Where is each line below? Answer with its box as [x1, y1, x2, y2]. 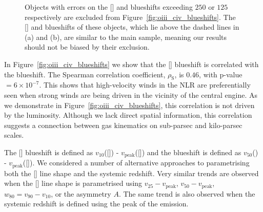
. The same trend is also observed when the [118, 188, 255, 199]
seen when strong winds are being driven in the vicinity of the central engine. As [4, 89, 257, 100]
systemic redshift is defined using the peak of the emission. [4, 198, 189, 209]
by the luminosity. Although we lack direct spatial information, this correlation [4, 110, 252, 120]
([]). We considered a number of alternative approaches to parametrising [23, 157, 250, 168]
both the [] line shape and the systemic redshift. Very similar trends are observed [4, 167, 259, 178]
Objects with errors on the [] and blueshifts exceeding [25, 2, 193, 12]
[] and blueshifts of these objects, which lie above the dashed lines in [25, 22, 239, 32]
